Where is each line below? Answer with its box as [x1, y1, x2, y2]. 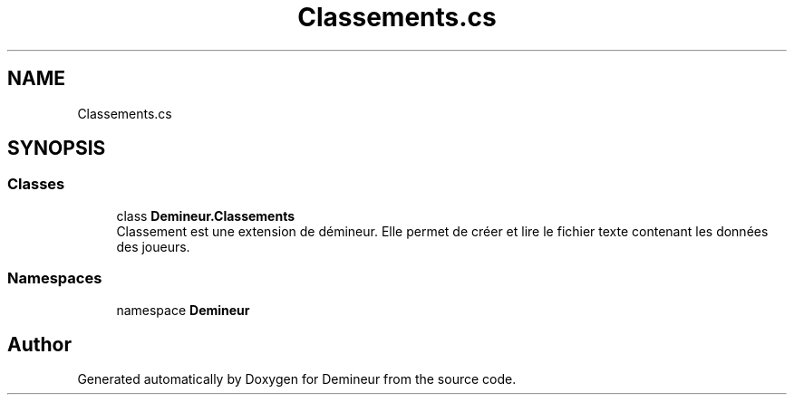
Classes [7, 175, 65, 194]
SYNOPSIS [7, 137, 106, 160]
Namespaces [7, 269, 102, 288]
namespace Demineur [116, 301, 250, 318]
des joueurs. [116, 238, 190, 254]
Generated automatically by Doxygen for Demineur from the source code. [77, 371, 517, 388]
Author [7, 332, 72, 356]
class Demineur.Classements [116, 207, 295, 224]
